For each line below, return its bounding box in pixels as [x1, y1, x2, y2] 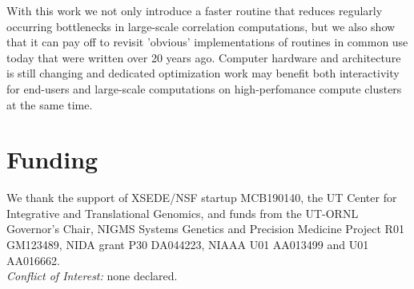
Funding [6, 143, 98, 176]
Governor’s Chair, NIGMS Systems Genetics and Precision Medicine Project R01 [6, 220, 404, 237]
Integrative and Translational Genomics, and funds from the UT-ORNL [6, 204, 359, 221]
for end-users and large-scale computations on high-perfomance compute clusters [6, 80, 402, 97]
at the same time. [6, 96, 93, 113]
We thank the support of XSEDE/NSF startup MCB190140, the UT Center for [6, 189, 397, 206]
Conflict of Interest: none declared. [6, 267, 178, 284]
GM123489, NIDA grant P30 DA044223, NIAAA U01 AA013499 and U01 [6, 236, 369, 253]
